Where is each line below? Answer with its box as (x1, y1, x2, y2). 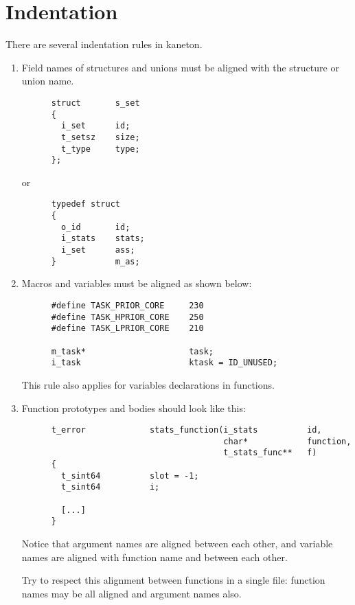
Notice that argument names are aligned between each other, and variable (21, 536, 333, 550)
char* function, (223, 436, 352, 446)
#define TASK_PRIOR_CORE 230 (51, 300, 204, 310)
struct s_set (51, 98, 140, 108)
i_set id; (61, 121, 130, 131)
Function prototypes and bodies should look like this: (21, 400, 246, 415)
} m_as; (51, 256, 140, 266)
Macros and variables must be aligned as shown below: (21, 276, 252, 290)
